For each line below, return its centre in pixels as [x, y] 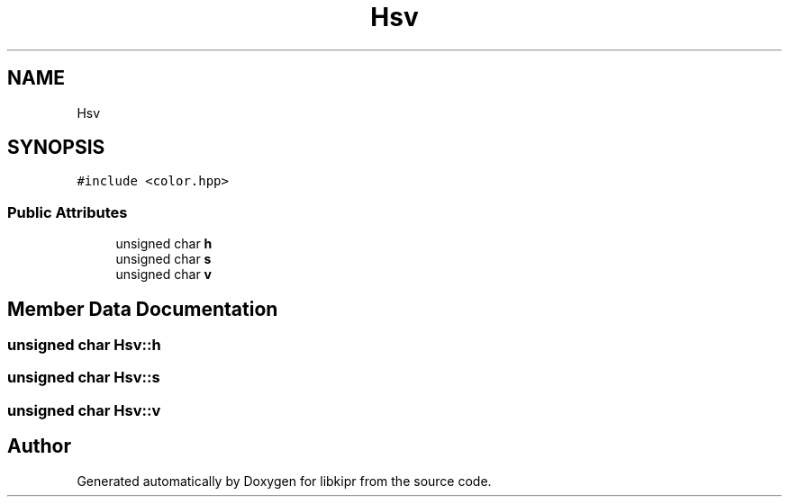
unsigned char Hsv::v [84, 410]
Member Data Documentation [143, 309]
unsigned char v [164, 274]
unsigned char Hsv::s [84, 378]
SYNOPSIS [56, 148]
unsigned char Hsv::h [84, 345]
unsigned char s [163, 259]
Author [39, 446]
